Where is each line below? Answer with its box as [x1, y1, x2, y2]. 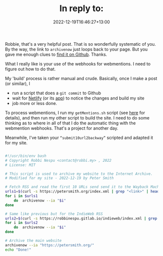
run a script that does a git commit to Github [12, 90, 101, 96]
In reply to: [59, 3, 104, 14]
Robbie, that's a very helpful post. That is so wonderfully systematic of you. [5, 41, 156, 47]
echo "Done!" [5, 247, 32, 252]
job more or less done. [12, 100, 57, 106]
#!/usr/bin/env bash [5, 154, 47, 158]
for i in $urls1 [5, 194, 38, 199]
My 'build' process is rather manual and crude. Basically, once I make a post [5, 75, 158, 81]
